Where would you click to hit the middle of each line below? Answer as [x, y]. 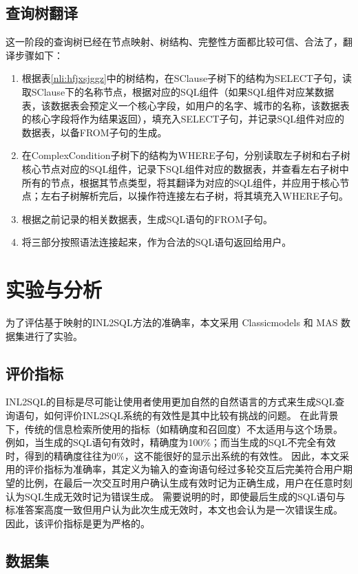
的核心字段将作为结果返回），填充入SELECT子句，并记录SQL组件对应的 [183, 119]
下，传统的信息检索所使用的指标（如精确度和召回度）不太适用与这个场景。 [174, 428]
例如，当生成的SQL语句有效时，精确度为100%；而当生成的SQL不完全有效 [171, 442]
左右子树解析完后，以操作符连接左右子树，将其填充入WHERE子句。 [195, 196]
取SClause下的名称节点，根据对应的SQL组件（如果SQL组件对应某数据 [178, 91]
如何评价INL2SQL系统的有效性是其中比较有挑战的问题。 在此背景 [191, 415]
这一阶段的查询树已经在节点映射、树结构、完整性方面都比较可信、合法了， [174, 42]
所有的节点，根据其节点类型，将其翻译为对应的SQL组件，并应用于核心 [181, 182]
